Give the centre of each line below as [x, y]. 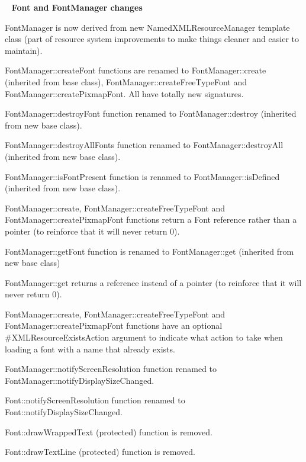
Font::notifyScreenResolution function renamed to [95, 400]
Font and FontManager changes [77, 7]
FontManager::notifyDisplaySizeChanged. [80, 380]
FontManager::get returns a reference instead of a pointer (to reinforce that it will [153, 282]
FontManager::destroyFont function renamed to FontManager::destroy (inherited [151, 113]
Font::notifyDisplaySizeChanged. [64, 412]
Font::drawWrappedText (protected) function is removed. [109, 431]
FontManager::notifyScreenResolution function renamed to [111, 369]
